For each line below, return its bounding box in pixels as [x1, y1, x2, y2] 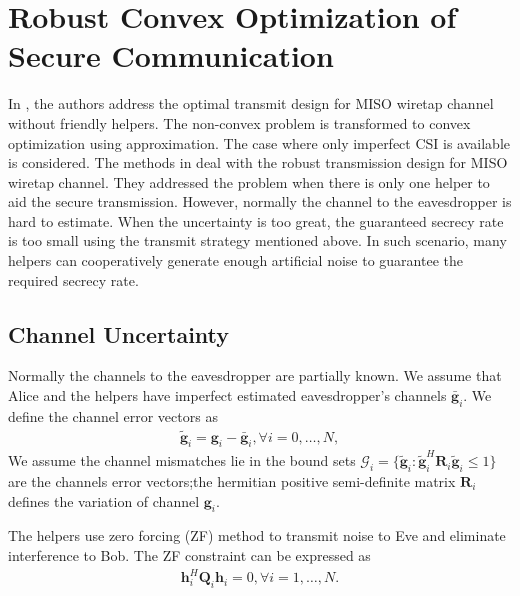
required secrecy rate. [8, 269, 139, 290]
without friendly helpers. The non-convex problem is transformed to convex [8, 112, 471, 133]
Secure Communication [8, 35, 334, 76]
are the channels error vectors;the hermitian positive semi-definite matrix [8, 471, 456, 491]
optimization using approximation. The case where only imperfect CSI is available [8, 132, 511, 153]
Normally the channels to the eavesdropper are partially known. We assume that [8, 365, 502, 386]
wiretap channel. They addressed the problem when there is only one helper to [8, 171, 490, 192]
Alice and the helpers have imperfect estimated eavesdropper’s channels [8, 385, 447, 406]
